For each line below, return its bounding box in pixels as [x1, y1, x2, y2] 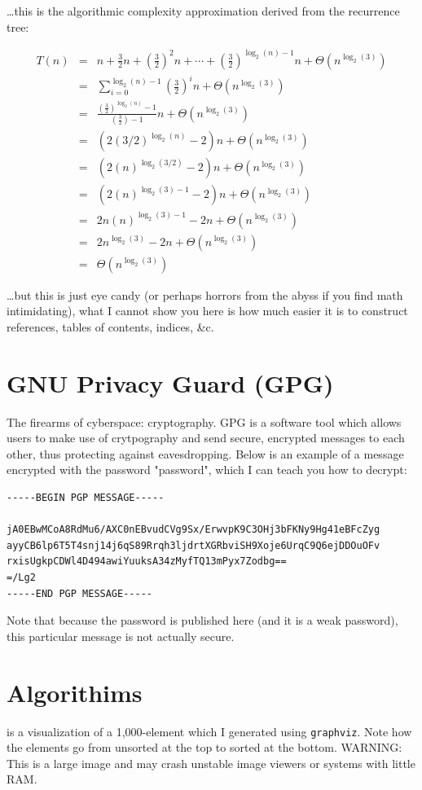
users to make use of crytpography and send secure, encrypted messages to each [7, 429, 405, 446]
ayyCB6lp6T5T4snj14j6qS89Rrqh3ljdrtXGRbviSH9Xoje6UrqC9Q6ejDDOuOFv [7, 539, 380, 551]
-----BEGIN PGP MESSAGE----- [7, 492, 165, 504]
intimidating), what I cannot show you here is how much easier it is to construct [7, 302, 408, 319]
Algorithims [7, 675, 143, 709]
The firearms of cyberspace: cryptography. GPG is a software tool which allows [7, 413, 402, 430]
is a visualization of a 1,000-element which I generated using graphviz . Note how [7, 722, 412, 740]
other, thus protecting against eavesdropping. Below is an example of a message [7, 445, 404, 462]
